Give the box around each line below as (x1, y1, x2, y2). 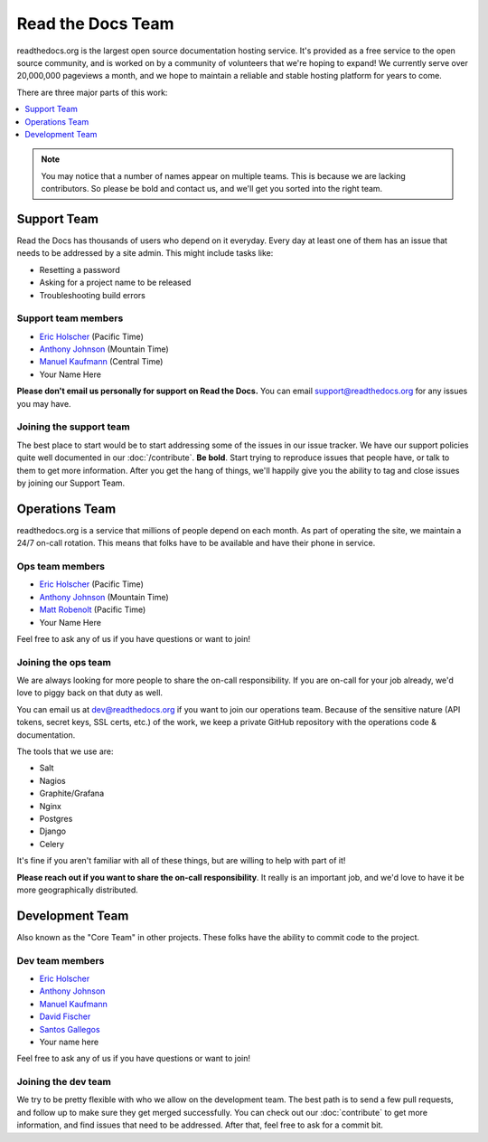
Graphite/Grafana (39, 788, 105, 799)
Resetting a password (39, 264, 121, 275)
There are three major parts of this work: (16, 87, 168, 98)
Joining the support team (16, 420, 130, 433)
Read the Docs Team (16, 14, 175, 33)
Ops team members (16, 561, 106, 572)
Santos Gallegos (39, 1024, 100, 1034)
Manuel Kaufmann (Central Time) (39, 356, 164, 367)
